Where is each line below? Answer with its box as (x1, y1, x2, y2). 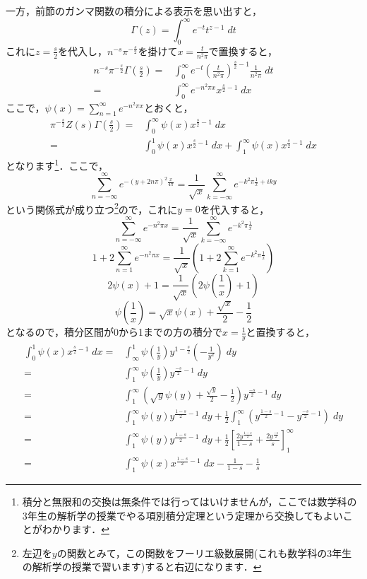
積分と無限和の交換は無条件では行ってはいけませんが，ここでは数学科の (22, 493, 357, 508)
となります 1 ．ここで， (6, 156, 108, 172)
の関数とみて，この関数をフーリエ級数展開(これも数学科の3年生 (56, 545, 352, 560)
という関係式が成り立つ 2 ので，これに (6, 199, 178, 216)
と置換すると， (246, 324, 315, 339)
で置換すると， (208, 43, 278, 58)
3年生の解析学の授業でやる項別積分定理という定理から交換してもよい (22, 508, 343, 522)
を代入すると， (200, 201, 270, 216)
